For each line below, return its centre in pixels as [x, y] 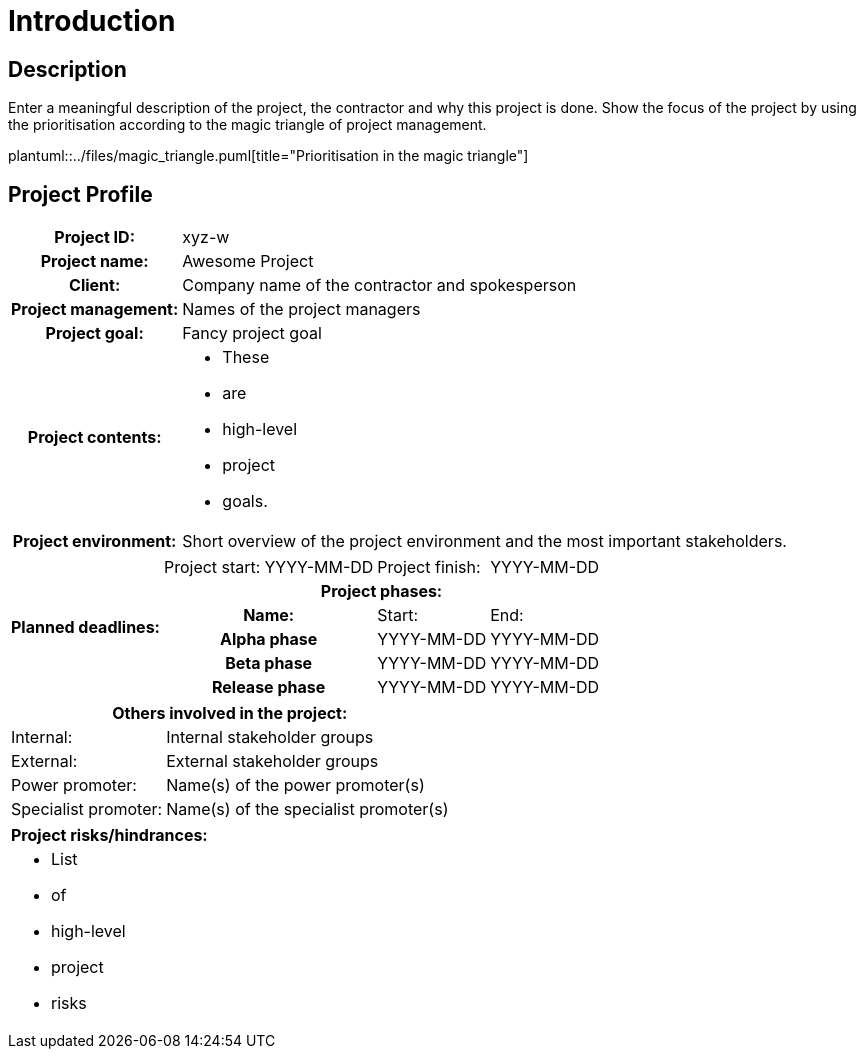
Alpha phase [269, 639]
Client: [95, 285]
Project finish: [429, 567]
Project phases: [381, 591]
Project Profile [80, 194]
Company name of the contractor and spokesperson [379, 285]
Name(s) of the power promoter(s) [295, 785]
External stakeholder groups [272, 761]
